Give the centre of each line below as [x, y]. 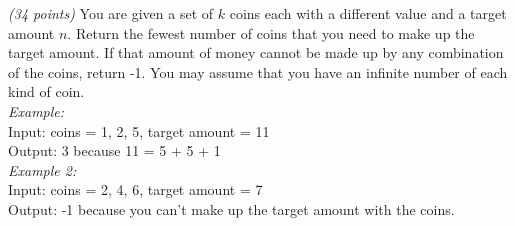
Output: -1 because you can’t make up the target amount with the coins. [231, 208]
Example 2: [42, 169]
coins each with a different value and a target [368, 13]
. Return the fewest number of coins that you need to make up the [271, 32]
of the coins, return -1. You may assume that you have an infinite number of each [258, 71]
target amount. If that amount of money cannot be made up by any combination [256, 52]
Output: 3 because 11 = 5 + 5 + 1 [114, 150]
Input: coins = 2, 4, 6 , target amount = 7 [135, 189]
